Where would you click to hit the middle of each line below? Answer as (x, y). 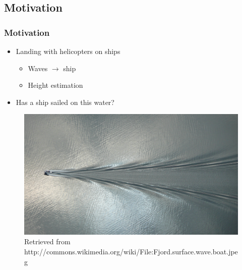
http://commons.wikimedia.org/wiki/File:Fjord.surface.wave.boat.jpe (131, 252)
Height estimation (55, 85)
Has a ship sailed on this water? (65, 102)
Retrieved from (47, 241)
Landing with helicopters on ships (68, 51)
